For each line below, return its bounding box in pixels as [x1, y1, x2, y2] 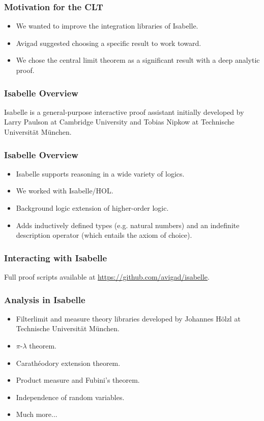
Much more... [16, 409, 57, 419]
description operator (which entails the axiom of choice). [16, 230, 192, 240]
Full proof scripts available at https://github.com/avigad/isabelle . [4, 271, 210, 282]
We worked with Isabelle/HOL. [16, 185, 113, 196]
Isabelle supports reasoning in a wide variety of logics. [16, 168, 185, 179]
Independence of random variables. [16, 391, 125, 402]
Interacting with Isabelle [4, 251, 107, 264]
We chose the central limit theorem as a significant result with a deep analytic [16, 55, 260, 65]
